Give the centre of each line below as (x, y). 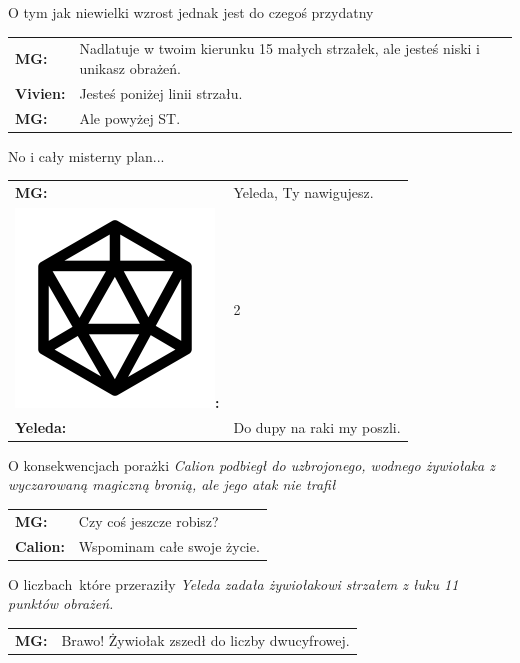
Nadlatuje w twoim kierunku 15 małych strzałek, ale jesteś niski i (279, 48)
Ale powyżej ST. (130, 117)
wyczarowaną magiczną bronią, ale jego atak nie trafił (172, 484)
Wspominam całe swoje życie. (169, 545)
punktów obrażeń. (61, 603)
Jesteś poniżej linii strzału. (161, 92)
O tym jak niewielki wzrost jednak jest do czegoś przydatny (191, 12)
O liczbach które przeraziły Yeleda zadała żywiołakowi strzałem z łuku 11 (233, 583)
